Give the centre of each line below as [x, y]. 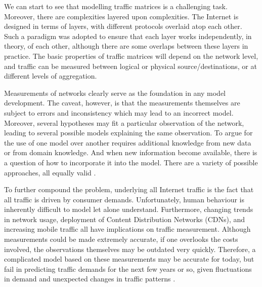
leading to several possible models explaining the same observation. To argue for [128, 133]
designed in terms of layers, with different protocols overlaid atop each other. [123, 26]
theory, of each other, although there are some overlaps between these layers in [126, 46]
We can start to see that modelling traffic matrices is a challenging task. [116, 6]
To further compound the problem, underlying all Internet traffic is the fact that [129, 189]
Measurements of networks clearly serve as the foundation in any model [115, 93]
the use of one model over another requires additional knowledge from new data [128, 142]
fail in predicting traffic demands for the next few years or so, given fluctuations [128, 268]
